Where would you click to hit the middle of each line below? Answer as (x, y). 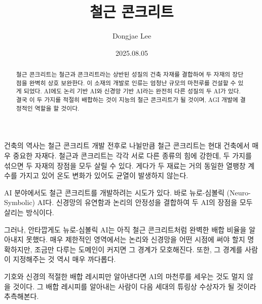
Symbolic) (20, 202)
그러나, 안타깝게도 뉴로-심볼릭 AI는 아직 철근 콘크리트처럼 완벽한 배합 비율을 (125, 229)
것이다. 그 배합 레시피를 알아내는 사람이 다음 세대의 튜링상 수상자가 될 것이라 (135, 286)
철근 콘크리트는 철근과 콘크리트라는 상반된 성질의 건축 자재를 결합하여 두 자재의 (123, 74)
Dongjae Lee (132, 36)
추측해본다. (22, 296)
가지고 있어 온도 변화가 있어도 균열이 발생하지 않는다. (104, 175)
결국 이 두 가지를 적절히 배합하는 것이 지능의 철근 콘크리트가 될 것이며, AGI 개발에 (127, 100)
